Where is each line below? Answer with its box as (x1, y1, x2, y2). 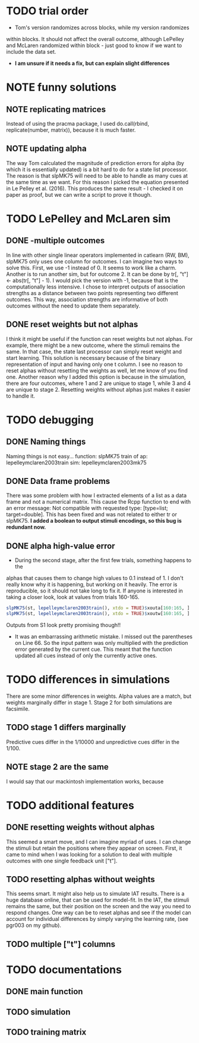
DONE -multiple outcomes (6, 235, 105, 246)
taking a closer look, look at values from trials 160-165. (6, 594, 140, 601)
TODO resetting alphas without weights (6, 874, 156, 884)
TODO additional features (6, 799, 135, 812)
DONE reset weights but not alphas (6, 319, 138, 330)
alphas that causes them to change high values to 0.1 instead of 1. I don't (6, 575, 184, 582)
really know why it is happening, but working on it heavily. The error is (6, 581, 178, 588)
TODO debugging (6, 413, 94, 427)
